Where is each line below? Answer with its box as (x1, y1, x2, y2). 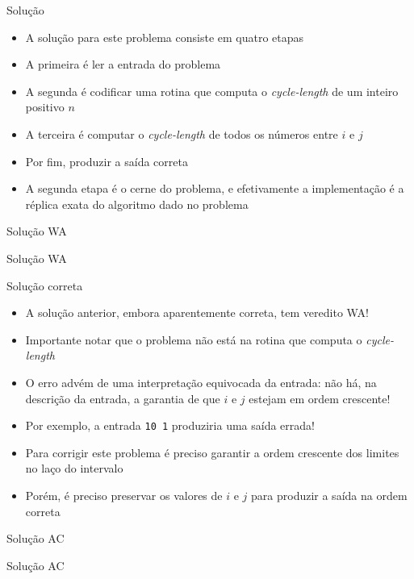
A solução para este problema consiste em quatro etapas (25, 28, 304, 45)
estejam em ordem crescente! (249, 389, 391, 406)
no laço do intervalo (25, 460, 123, 477)
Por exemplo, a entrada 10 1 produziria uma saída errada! (25, 417, 315, 434)
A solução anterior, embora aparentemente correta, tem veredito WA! (25, 304, 369, 321)
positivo (25, 98, 65, 115)
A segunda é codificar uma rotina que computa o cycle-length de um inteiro (25, 82, 399, 99)
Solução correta (6, 277, 83, 294)
